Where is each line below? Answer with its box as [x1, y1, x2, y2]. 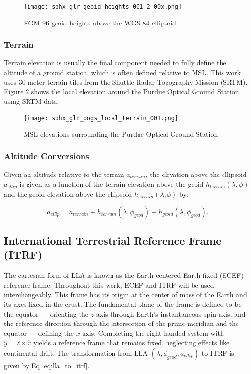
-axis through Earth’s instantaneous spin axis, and [94, 308, 246, 319]
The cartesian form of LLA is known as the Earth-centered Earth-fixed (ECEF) [4, 270, 244, 280]
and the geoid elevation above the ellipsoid [4, 188, 132, 199]
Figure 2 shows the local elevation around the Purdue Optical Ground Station [4, 86, 239, 97]
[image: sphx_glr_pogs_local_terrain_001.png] [24, 115, 178, 122]
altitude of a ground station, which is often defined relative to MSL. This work [4, 67, 241, 77]
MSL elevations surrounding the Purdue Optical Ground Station [24, 129, 218, 139]
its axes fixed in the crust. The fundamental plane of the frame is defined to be [4, 299, 242, 309]
